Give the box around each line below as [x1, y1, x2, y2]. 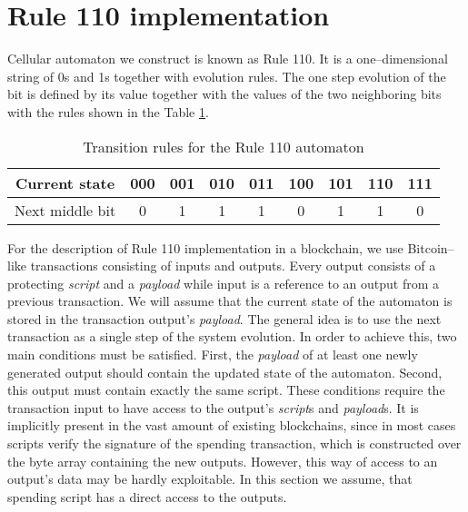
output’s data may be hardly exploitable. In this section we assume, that [7, 469, 413, 488]
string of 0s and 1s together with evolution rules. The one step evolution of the [7, 66, 446, 85]
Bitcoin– [407, 238, 454, 257]
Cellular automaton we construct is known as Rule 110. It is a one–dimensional [7, 49, 448, 68]
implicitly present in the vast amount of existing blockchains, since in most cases [7, 416, 456, 435]
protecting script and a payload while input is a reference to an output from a [7, 273, 440, 292]
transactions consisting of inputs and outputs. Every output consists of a [30, 256, 436, 275]
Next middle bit [15, 199, 116, 221]
